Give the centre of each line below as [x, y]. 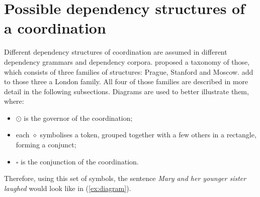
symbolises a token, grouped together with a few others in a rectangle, [148, 135]
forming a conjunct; [46, 145]
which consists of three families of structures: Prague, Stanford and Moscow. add [129, 71]
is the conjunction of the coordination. [80, 161]
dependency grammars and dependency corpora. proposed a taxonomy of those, [127, 61]
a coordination [55, 28]
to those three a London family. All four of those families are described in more [126, 81]
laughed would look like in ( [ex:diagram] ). [68, 188]
